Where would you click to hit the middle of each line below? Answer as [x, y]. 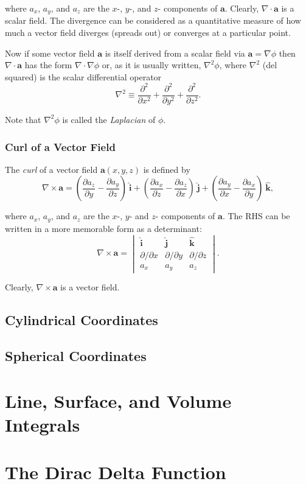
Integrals [43, 424]
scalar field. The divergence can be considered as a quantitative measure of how [153, 20]
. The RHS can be [256, 216]
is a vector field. [90, 287]
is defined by [167, 169]
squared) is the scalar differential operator [83, 76]
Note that [23, 119]
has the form [48, 65]
